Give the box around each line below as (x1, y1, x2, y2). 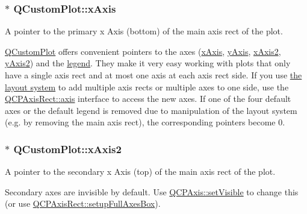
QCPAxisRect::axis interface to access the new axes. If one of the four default (5, 92, 291, 105)
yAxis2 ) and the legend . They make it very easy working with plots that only (5, 57, 291, 69)
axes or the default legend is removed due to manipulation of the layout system (5, 104, 297, 116)
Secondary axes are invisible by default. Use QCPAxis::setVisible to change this (5, 185, 299, 198)
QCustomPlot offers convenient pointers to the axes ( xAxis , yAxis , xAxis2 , (5, 45, 281, 57)
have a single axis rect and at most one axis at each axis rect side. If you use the (5, 69, 302, 81)
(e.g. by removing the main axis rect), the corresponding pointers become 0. (5, 116, 285, 128)
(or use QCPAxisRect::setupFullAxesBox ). (5, 197, 161, 210)
